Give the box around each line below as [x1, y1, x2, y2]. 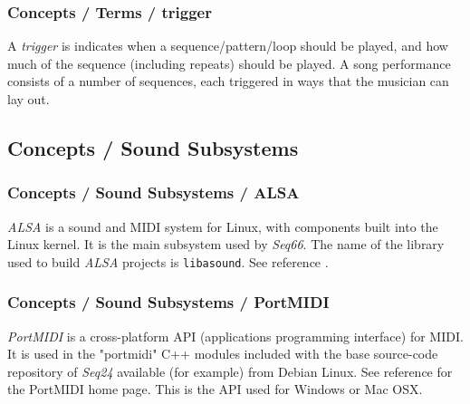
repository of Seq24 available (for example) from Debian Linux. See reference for [7, 361, 453, 380]
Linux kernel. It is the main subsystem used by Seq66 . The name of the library [7, 235, 445, 254]
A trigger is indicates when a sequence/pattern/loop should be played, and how [7, 36, 448, 55]
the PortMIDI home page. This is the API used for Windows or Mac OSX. [7, 380, 423, 399]
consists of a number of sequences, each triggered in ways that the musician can [7, 72, 449, 91]
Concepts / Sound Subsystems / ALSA [7, 181, 300, 204]
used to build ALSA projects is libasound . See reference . [7, 252, 329, 271]
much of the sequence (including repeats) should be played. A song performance [7, 53, 451, 72]
